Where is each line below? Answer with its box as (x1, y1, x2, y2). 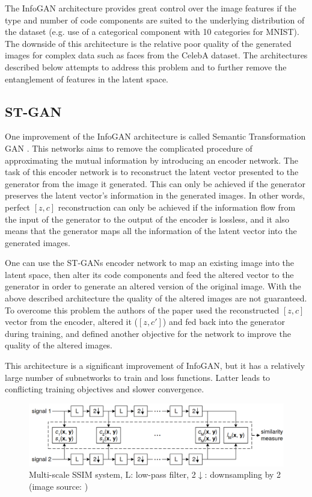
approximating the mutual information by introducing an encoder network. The (5, 153, 298, 166)
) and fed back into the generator (162, 315, 285, 328)
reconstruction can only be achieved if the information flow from (58, 200, 296, 213)
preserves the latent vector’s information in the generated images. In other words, (5, 189, 305, 202)
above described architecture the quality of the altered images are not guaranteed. (5, 292, 307, 304)
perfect (5, 200, 31, 213)
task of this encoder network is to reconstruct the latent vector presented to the (5, 165, 299, 178)
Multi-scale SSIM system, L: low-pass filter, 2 (29, 468, 196, 481)
